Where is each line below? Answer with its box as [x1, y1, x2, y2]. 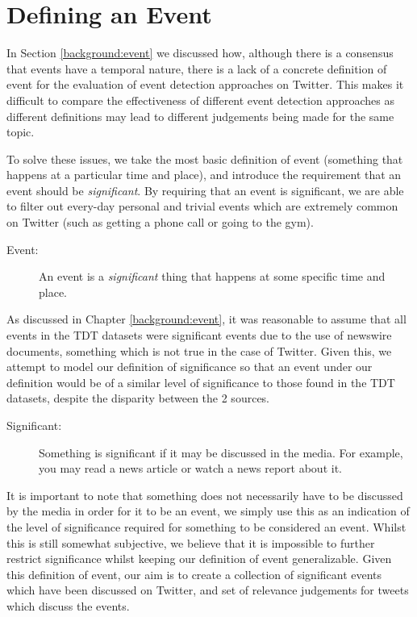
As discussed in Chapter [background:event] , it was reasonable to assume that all [6, 311, 407, 327]
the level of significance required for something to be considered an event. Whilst [6, 518, 407, 535]
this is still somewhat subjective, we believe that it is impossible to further [6, 534, 375, 551]
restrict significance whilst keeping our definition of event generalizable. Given [6, 550, 392, 567]
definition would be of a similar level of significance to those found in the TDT [6, 373, 395, 390]
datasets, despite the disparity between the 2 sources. [6, 390, 270, 406]
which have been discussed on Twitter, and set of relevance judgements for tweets [6, 582, 409, 598]
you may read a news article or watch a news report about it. [39, 460, 342, 477]
